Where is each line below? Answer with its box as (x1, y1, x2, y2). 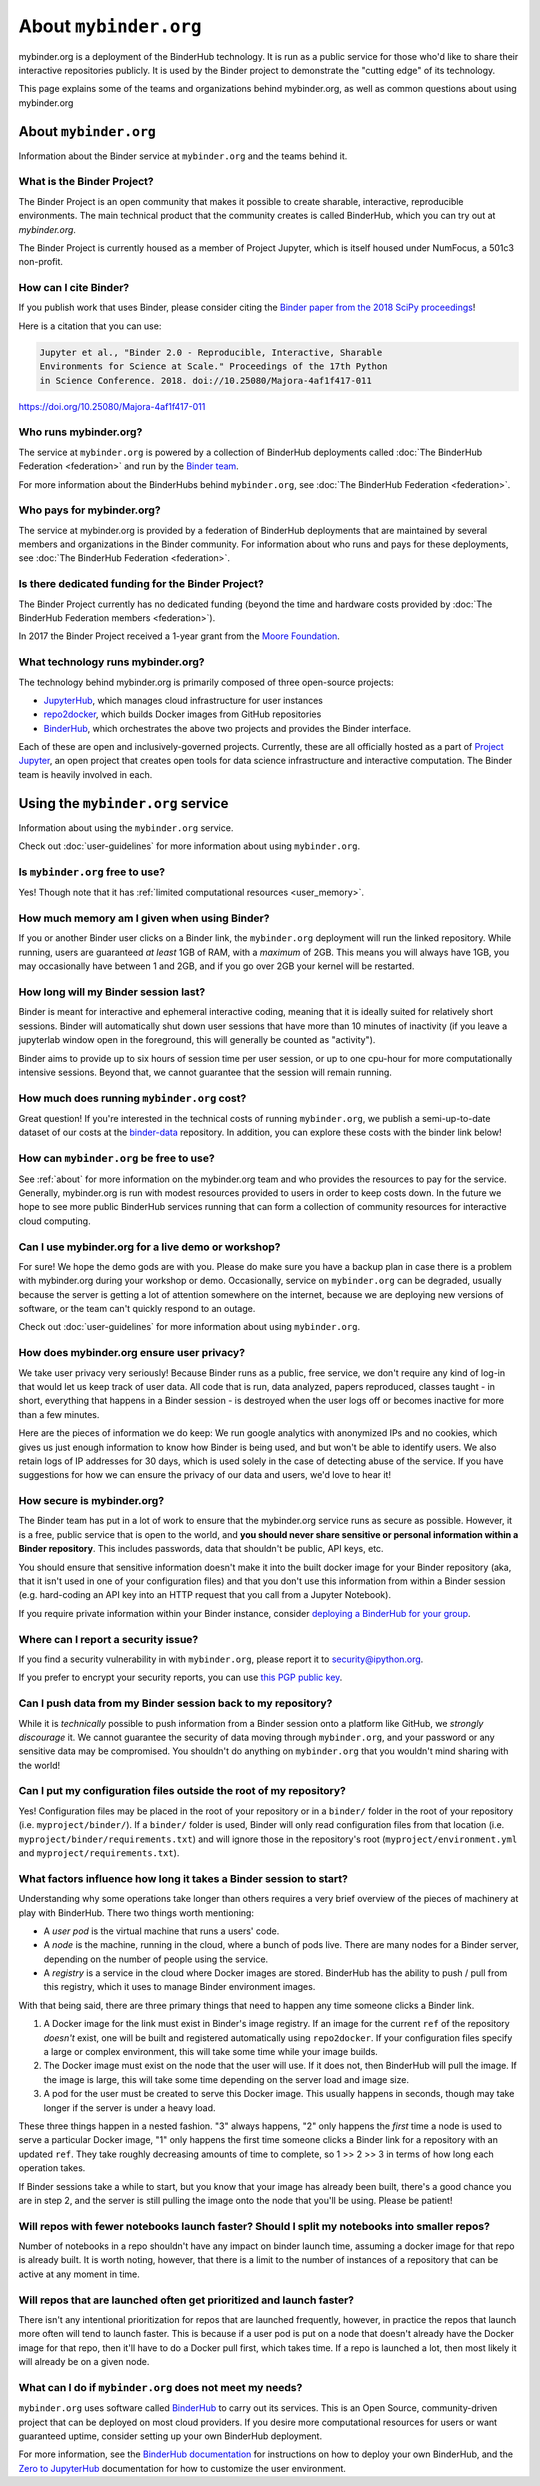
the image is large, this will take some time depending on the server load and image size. (43, 2073, 410, 2085)
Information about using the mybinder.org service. (18, 821, 234, 834)
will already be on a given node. (18, 2356, 150, 2368)
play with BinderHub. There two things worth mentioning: (18, 1906, 255, 1919)
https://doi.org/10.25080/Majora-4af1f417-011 (18, 400, 206, 412)
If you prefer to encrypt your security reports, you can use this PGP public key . (18, 1671, 343, 1684)
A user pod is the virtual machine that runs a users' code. (43, 1925, 280, 1937)
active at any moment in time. (18, 2268, 140, 2280)
